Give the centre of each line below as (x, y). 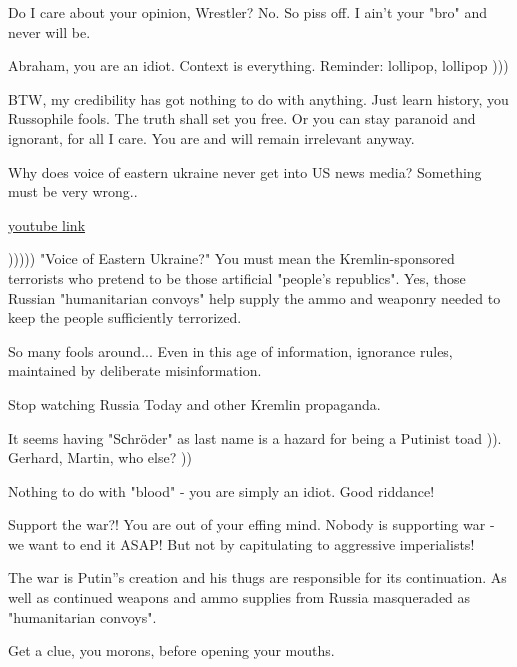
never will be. (49, 31)
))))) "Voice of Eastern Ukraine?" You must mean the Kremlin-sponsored (231, 258)
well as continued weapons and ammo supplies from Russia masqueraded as (239, 597)
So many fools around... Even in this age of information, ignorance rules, (230, 350)
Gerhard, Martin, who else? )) (100, 457)
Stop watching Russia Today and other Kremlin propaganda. (194, 403)
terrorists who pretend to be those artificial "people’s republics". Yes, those (237, 277)
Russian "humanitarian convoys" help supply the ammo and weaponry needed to (254, 297)
